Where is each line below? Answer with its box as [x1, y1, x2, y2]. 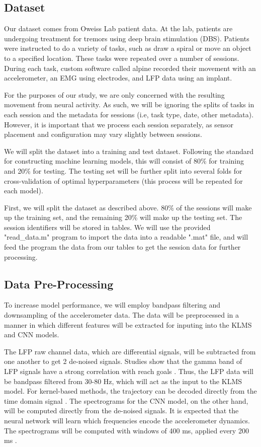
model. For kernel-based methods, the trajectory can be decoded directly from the [4, 386, 257, 396]
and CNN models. [4, 329, 59, 340]
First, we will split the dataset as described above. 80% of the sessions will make [4, 202, 252, 212]
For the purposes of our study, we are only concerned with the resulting [4, 89, 225, 100]
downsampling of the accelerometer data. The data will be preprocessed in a [4, 310, 239, 320]
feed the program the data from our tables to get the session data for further [4, 242, 241, 252]
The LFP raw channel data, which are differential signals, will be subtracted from [4, 346, 256, 356]
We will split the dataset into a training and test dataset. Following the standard [4, 145, 254, 156]
